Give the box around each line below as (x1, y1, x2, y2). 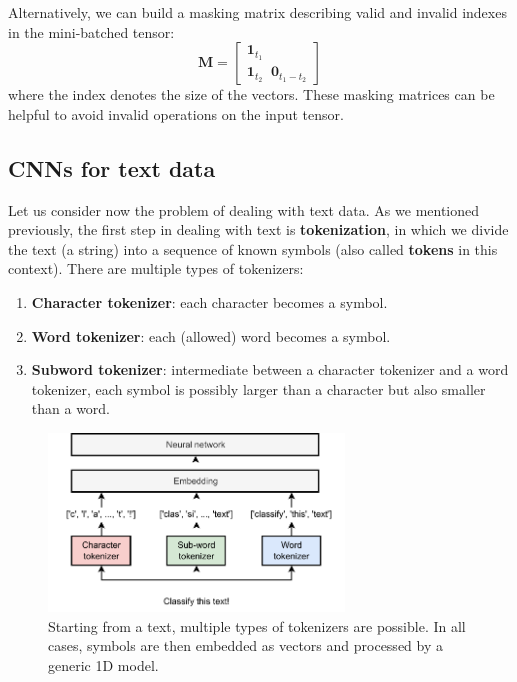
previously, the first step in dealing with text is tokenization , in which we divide (8, 219, 509, 240)
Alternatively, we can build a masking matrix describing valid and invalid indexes (8, 2, 507, 22)
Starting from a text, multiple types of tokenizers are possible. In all (48, 615, 466, 636)
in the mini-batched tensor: (8, 21, 175, 42)
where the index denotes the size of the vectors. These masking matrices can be (8, 84, 495, 105)
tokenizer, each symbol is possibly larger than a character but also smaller (31, 378, 486, 399)
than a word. (31, 398, 111, 419)
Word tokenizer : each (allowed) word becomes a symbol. (31, 325, 391, 346)
